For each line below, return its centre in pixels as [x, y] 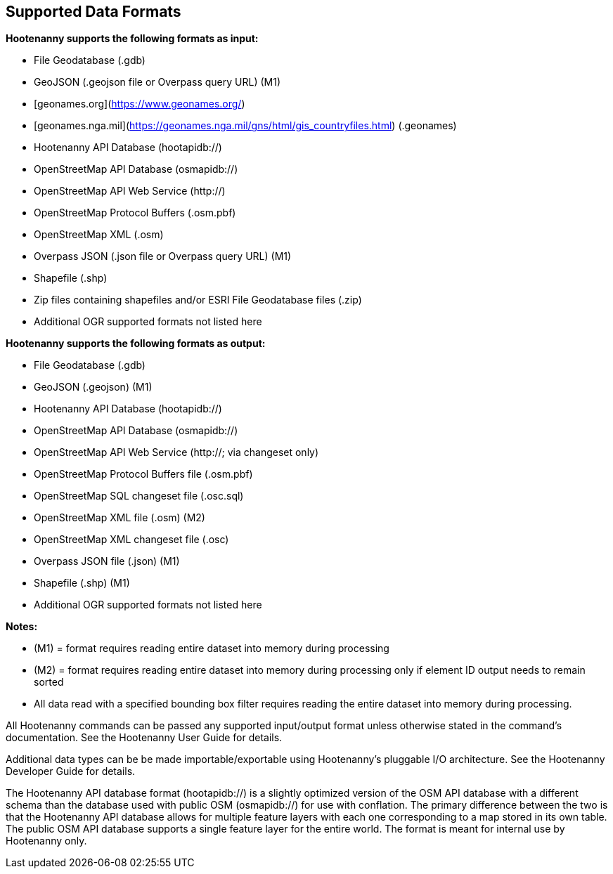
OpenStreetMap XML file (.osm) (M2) [120, 518]
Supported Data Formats [93, 12]
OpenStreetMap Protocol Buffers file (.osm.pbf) [143, 474]
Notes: [22, 627]
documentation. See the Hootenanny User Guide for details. [144, 738]
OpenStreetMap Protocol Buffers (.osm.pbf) [135, 213]
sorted [49, 682]
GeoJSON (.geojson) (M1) [93, 387]
